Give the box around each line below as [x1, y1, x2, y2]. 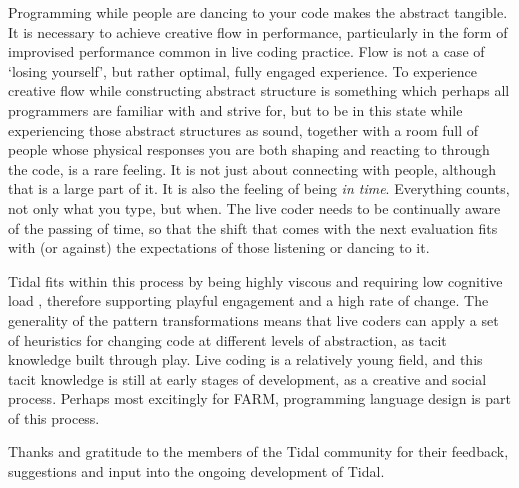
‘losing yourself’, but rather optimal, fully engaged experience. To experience [8, 60, 477, 81]
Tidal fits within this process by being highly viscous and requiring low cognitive [8, 270, 503, 291]
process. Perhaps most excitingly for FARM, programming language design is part [8, 388, 511, 409]
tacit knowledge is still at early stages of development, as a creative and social [8, 368, 487, 389]
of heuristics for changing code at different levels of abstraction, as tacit [8, 329, 447, 350]
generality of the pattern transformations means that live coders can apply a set [8, 309, 499, 330]
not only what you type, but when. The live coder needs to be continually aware [8, 197, 501, 218]
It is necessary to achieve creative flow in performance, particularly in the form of [8, 21, 508, 42]
